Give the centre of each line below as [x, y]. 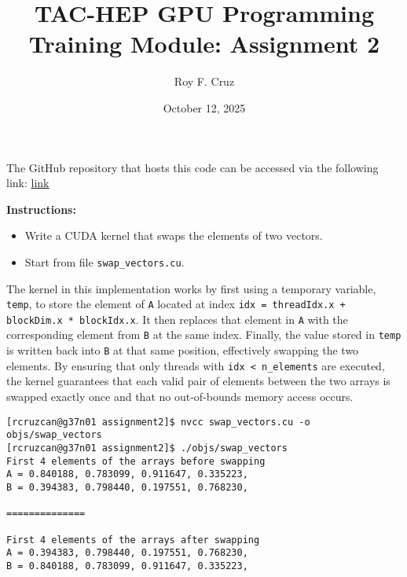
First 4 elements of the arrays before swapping [136, 461]
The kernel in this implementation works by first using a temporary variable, [191, 288]
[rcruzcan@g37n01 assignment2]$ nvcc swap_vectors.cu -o [158, 422]
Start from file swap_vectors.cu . [104, 261]
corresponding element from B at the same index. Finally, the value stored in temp [204, 334]
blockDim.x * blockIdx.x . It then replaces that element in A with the [177, 319]
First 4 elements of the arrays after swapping [133, 540]
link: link [28, 183]
